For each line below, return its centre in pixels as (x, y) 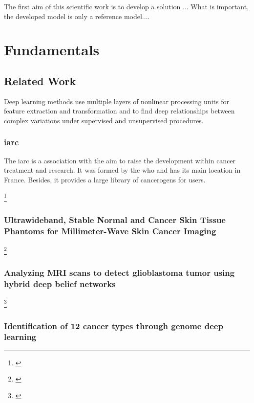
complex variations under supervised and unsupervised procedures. (104, 120)
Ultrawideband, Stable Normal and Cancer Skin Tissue (115, 219)
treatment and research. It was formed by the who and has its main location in (122, 170)
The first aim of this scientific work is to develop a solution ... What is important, (127, 6)
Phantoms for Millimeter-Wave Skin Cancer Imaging (110, 231)
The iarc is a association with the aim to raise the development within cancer (120, 160)
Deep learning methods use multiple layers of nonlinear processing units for (116, 101)
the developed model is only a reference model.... (77, 16)
